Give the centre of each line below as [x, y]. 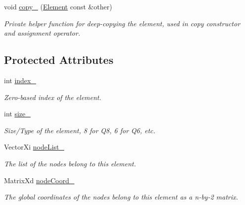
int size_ [17, 114]
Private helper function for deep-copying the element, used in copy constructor [122, 23]
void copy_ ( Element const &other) [58, 6]
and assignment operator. [42, 33]
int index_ [20, 80]
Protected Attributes [59, 60]
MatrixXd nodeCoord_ [39, 180]
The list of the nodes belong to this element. [70, 163]
